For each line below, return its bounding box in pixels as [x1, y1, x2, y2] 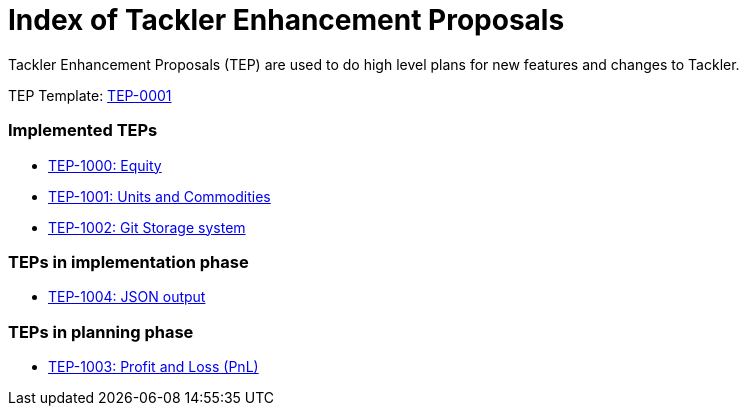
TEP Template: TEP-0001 [8, 86, 172, 104]
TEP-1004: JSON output [48, 288, 206, 306]
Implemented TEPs [8, 120, 158, 141]
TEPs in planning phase [8, 321, 194, 342]
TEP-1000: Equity [48, 156, 162, 174]
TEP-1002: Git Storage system [48, 218, 246, 236]
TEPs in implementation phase [8, 251, 249, 272]
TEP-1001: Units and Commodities [48, 187, 271, 205]
